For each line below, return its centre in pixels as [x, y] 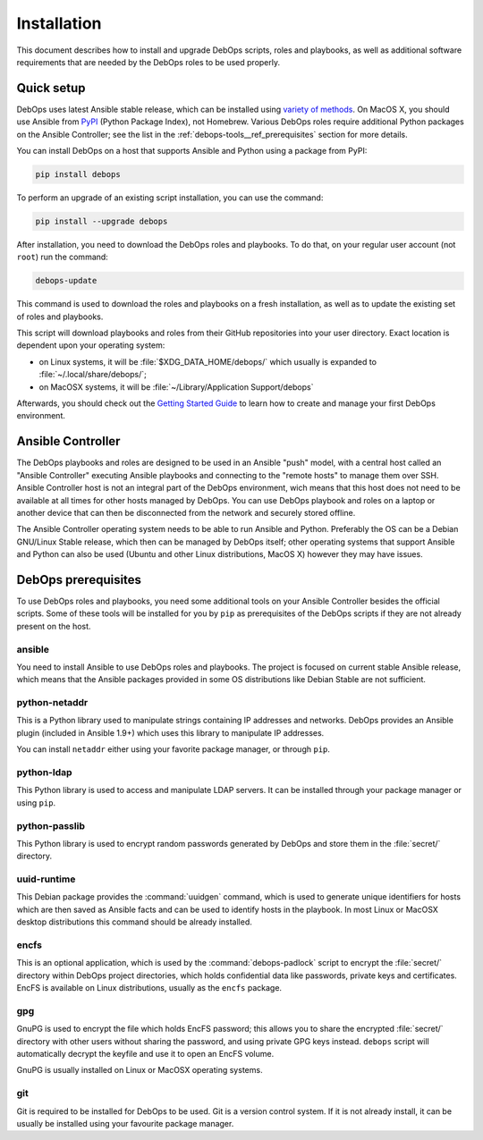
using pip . [36, 802]
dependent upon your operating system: [91, 345]
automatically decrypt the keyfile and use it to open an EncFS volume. [145, 1054]
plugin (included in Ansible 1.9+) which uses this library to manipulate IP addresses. [170, 732]
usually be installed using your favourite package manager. [125, 1123]
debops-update [66, 281]
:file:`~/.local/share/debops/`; [93, 375]
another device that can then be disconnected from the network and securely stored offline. [186, 512]
